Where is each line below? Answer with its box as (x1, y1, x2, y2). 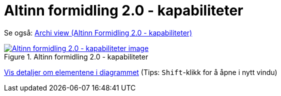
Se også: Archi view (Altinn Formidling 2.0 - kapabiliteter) (4, 28, 192, 37)
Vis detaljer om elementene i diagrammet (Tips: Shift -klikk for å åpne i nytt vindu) (4, 67, 277, 76)
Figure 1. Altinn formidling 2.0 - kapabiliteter (4, 52, 148, 61)
